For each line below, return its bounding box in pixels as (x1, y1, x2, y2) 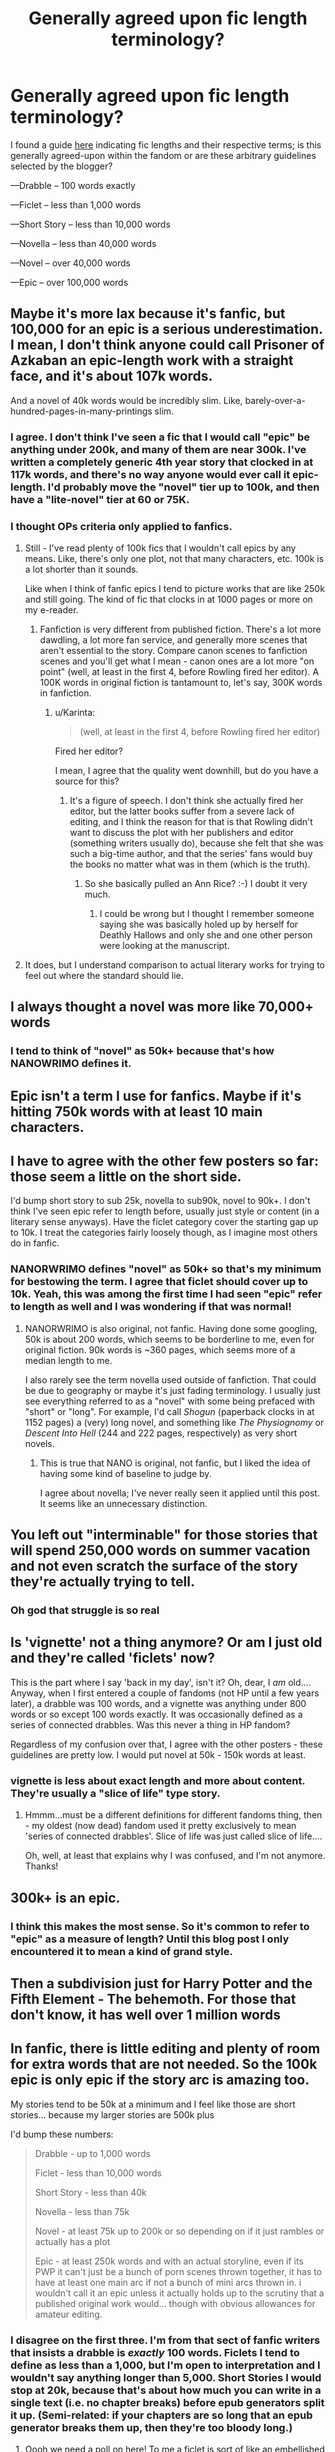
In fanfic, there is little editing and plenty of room (10, 2040, 321, 2057)
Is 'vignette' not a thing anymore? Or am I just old (10, 1634, 323, 1651)
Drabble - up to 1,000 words (34, 2147, 152, 2159)
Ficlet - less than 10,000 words (34, 2167, 162, 2179)
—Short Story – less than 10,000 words (10, 218, 171, 230)
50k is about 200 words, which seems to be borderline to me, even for (24, 1333, 315, 1345)
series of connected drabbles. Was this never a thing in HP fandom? (10, 1718, 291, 1731)
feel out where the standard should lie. (24, 969, 184, 981)
